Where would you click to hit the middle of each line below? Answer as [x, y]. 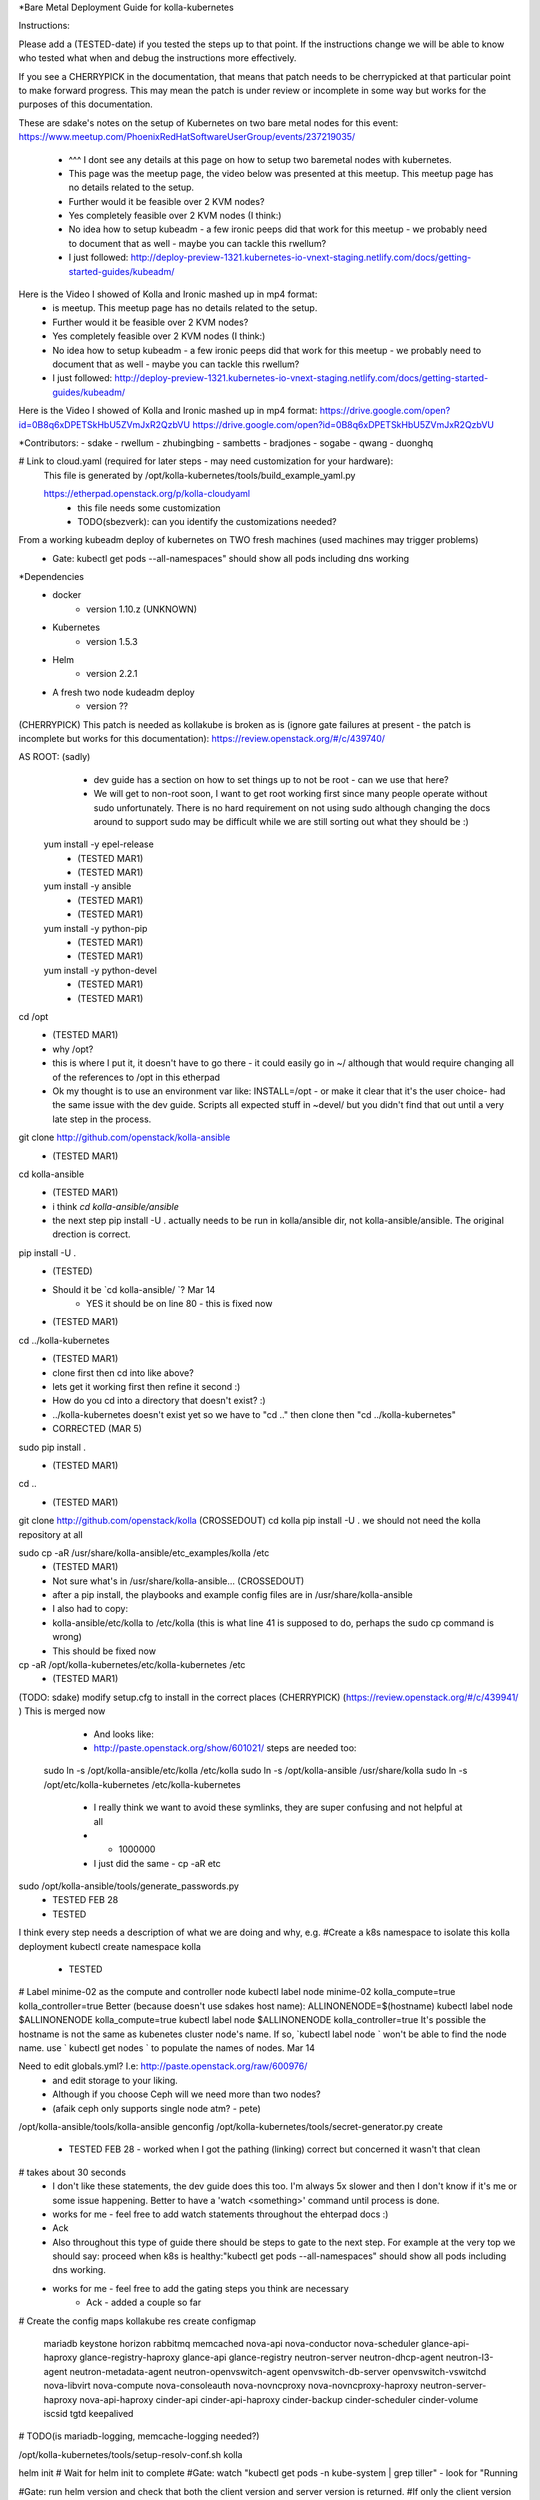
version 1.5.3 [112, 641]
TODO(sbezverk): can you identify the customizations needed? [207, 521]
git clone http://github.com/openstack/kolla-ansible [124, 1137]
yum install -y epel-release [98, 844]
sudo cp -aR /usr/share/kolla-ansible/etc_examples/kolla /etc [144, 1552]
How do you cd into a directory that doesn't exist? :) [159, 1401]
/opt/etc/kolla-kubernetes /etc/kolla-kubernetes [142, 1784]
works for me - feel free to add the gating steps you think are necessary [200, 2288]
